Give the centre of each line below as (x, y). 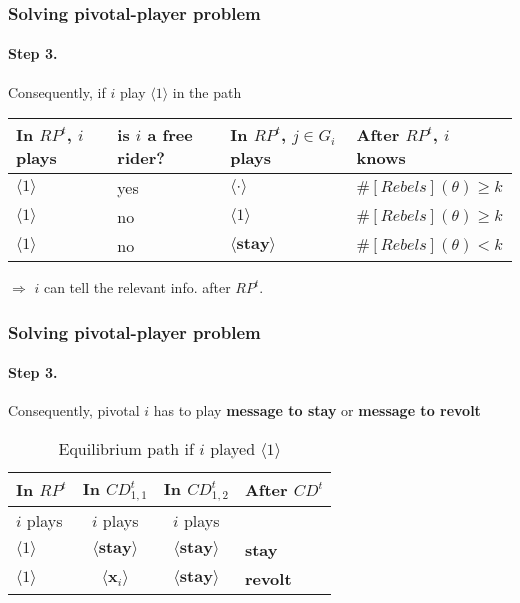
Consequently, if (57, 91)
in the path (207, 91)
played (233, 449)
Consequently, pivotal (74, 410)
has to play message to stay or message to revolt (317, 410)
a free (170, 135)
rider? (141, 158)
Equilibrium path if (126, 449)
